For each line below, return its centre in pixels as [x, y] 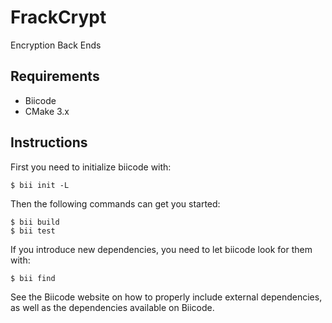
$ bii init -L [40, 185]
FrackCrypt [58, 17]
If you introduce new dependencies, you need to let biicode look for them [161, 249]
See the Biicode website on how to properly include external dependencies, [166, 297]
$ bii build [35, 222]
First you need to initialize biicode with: [91, 167]
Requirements [55, 76]
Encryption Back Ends [56, 45]
